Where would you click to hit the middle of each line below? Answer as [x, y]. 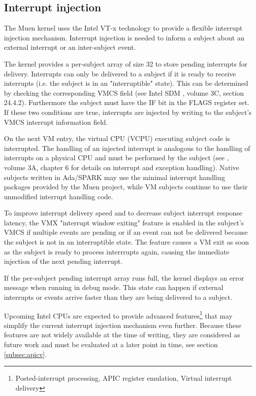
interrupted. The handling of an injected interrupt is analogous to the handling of [127, 148]
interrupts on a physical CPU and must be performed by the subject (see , [116, 158]
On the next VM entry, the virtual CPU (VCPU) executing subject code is [117, 138]
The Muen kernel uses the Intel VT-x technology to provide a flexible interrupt [123, 28]
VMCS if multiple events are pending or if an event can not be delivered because [126, 232]
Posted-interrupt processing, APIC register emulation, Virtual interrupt [124, 378]
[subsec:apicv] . [25, 354]
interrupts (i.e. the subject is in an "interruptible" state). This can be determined [126, 83]
